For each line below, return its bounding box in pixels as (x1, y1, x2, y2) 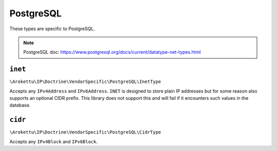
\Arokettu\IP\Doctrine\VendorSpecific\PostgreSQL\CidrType (9, 130, 162, 135)
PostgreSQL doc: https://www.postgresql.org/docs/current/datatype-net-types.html (23, 49, 201, 55)
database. (9, 102, 31, 109)
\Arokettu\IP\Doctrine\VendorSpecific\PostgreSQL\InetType (9, 79, 162, 84)
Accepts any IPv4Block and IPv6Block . (9, 138, 98, 144)
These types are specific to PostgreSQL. (9, 26, 95, 32)
